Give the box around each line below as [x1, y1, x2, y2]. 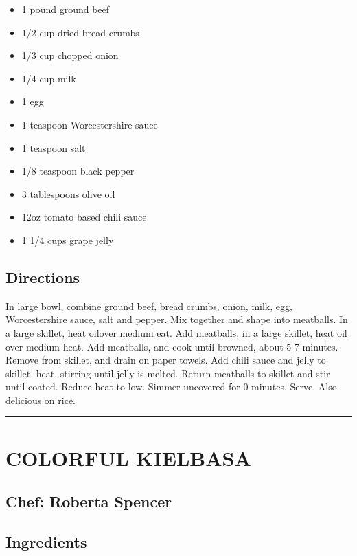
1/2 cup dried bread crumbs [21, 25, 139, 39]
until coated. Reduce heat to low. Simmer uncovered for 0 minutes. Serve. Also [5, 379, 337, 394]
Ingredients [5, 531, 87, 553]
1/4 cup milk [21, 71, 76, 85]
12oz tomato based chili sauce [21, 210, 147, 224]
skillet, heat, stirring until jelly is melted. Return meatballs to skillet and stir [5, 366, 330, 380]
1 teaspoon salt [21, 140, 86, 155]
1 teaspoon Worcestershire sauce [21, 117, 158, 131]
